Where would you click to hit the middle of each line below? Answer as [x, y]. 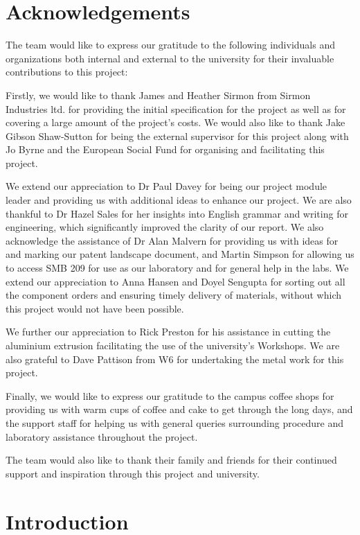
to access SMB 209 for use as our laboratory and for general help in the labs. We [177, 268]
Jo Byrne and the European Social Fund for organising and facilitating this [165, 149]
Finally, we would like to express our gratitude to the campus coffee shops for [170, 395]
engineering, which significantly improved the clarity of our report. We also [165, 227]
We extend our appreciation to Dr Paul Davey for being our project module [166, 186]
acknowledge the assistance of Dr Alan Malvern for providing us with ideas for [172, 240]
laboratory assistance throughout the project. [102, 436]
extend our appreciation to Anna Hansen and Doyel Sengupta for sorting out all [175, 281]
